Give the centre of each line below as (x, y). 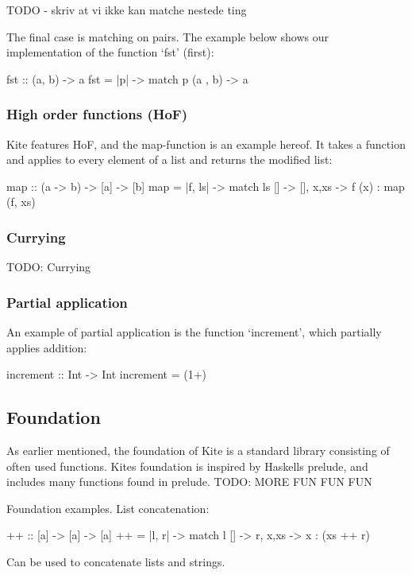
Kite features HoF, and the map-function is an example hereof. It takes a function (206, 144)
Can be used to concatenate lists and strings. (116, 561)
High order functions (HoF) (97, 114)
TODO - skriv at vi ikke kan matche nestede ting (127, 10)
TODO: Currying (49, 267)
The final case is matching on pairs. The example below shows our (168, 36)
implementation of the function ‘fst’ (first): (110, 52)
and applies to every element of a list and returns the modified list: (169, 159)
